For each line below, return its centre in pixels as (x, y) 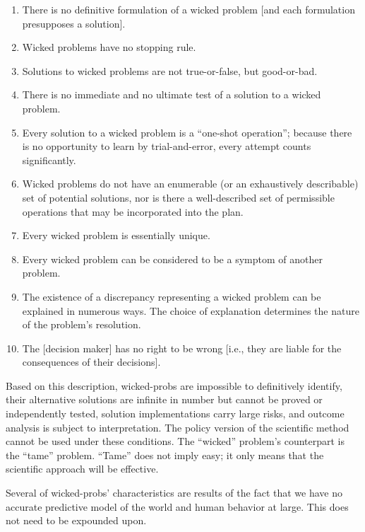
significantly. (49, 160)
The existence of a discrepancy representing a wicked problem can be (172, 296)
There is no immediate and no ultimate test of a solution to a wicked (172, 94)
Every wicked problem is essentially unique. (116, 235)
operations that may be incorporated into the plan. (133, 211)
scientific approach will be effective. (82, 469)
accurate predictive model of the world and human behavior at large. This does (177, 506)
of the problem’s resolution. (82, 324)
